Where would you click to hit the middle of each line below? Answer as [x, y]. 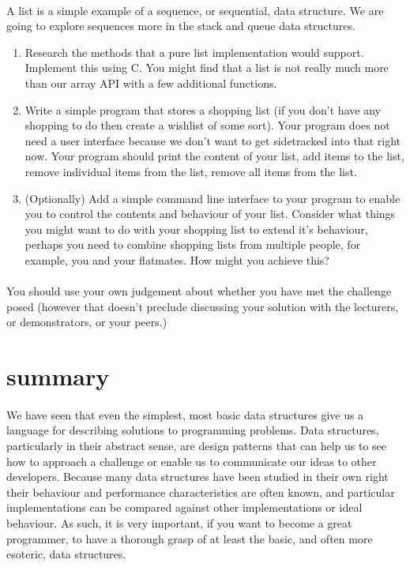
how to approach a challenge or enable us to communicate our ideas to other [192, 461]
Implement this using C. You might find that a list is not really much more [207, 68]
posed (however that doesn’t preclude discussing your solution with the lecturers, [203, 306]
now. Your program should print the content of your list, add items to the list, [214, 156]
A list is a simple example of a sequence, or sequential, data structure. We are [195, 10]
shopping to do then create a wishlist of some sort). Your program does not [207, 125]
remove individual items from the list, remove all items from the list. [191, 171]
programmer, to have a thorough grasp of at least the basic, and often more [190, 538]
